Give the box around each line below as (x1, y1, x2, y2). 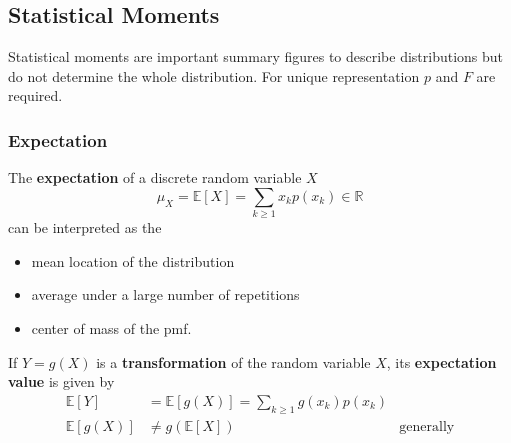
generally (399, 419, 455, 434)
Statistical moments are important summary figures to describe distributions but (8, 46, 504, 67)
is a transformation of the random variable (96, 351, 371, 372)
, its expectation (386, 351, 497, 372)
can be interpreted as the (8, 217, 162, 238)
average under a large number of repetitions (31, 284, 300, 305)
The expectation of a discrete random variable (8, 167, 302, 188)
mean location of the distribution (31, 250, 235, 271)
